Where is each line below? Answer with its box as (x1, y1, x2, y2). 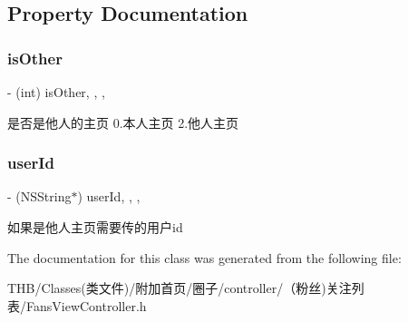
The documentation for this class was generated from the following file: (7, 248, 402, 267)
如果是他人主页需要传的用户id (7, 218, 183, 236)
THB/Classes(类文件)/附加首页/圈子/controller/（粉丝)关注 (7, 278, 352, 298)
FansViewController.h (25, 296, 147, 315)
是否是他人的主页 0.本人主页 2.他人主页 (7, 112, 239, 132)
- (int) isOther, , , (7, 83, 105, 101)
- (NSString (7, 187, 72, 206)
